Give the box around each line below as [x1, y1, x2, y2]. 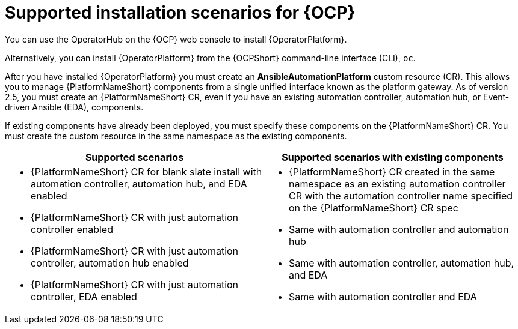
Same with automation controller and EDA [289, 290, 477, 303]
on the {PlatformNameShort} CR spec [289, 201, 458, 214]
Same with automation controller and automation [289, 223, 509, 235]
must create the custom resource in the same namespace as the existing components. [5, 130, 347, 141]
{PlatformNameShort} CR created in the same [289, 165, 495, 178]
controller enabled [31, 223, 113, 235]
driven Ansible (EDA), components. [5, 101, 144, 112]
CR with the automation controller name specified [289, 189, 513, 202]
